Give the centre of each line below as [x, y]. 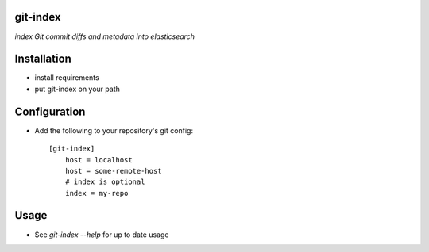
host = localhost [99, 160]
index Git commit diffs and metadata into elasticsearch [104, 36]
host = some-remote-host [113, 171]
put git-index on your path [77, 89]
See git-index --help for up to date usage [102, 235]
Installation [43, 59]
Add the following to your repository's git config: [114, 130]
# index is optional [105, 182]
